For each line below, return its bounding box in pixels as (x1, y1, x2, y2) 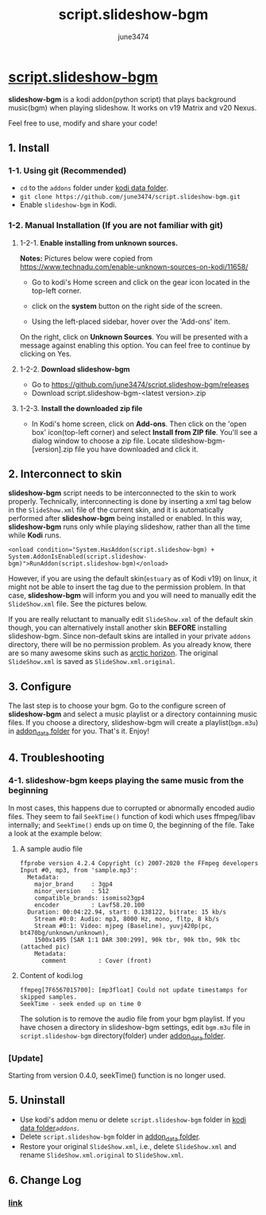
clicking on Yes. (19, 348, 72, 359)
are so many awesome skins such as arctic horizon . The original (8, 648, 218, 658)
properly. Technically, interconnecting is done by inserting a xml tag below (8, 497, 252, 507)
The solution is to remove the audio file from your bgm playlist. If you (19, 1014, 245, 1023)
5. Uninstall (8, 1093, 66, 1107)
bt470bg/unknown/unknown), (19, 929, 110, 937)
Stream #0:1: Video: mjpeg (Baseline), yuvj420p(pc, (34, 922, 213, 930)
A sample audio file (19, 844, 83, 853)
